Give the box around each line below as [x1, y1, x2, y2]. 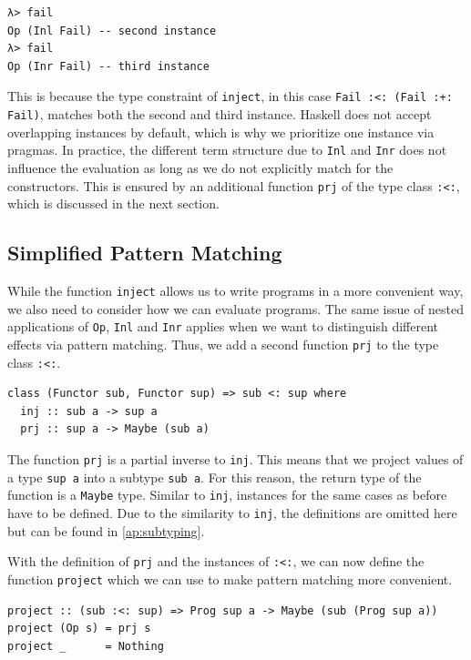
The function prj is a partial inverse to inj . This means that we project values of [7, 449, 464, 468]
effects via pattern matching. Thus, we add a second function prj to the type [7, 334, 439, 353]
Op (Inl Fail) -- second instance [7, 24, 217, 37]
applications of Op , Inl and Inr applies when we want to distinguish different [7, 317, 439, 336]
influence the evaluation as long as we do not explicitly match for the [7, 157, 394, 177]
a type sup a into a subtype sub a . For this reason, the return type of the [7, 467, 422, 486]
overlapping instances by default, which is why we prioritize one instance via [7, 122, 435, 141]
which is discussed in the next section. [7, 194, 220, 213]
